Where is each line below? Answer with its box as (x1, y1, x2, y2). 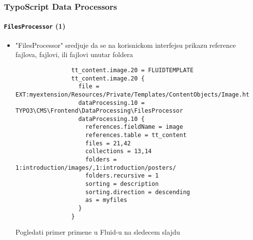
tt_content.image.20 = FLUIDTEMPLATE (71, 66, 194, 74)
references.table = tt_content (85, 132, 187, 139)
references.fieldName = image (85, 123, 183, 131)
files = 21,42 (85, 140, 131, 147)
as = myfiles (85, 197, 127, 204)
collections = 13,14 (85, 148, 152, 155)
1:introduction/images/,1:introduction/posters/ (15, 164, 176, 171)
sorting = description (85, 180, 159, 188)
